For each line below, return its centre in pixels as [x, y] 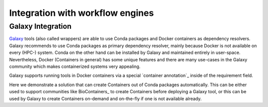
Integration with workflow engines [81, 13]
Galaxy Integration [40, 26]
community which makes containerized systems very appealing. [75, 66]
